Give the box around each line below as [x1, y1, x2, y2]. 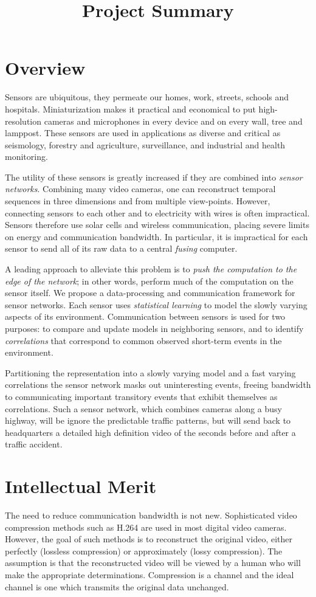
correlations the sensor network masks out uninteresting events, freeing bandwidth [5, 378, 311, 391]
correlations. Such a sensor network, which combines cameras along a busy [5, 402, 283, 415]
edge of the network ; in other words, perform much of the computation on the [5, 274, 294, 287]
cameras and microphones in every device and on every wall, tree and [44, 114, 303, 127]
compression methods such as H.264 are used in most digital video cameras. [5, 520, 287, 533]
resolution [5, 114, 42, 127]
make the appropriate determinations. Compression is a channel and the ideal [5, 568, 294, 581]
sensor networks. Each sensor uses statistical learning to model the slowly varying [5, 298, 307, 311]
